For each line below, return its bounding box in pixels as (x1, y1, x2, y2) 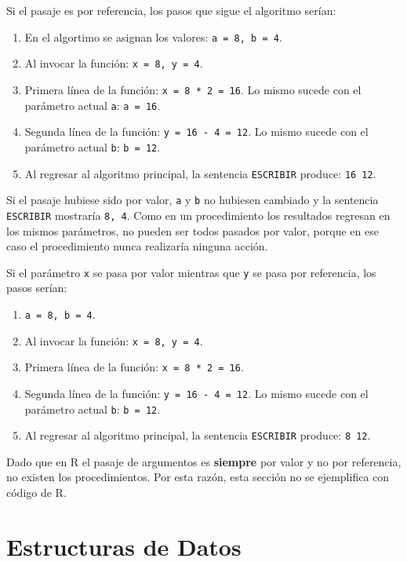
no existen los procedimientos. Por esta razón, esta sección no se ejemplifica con (6, 469, 390, 485)
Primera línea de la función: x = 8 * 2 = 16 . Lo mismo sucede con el (24, 81, 362, 97)
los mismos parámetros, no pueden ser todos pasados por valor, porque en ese (6, 222, 379, 239)
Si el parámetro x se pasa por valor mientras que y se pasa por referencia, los (6, 264, 376, 280)
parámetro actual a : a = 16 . (24, 97, 161, 113)
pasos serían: (6, 279, 67, 296)
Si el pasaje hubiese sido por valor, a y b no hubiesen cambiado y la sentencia (6, 192, 379, 208)
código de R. (6, 484, 67, 501)
